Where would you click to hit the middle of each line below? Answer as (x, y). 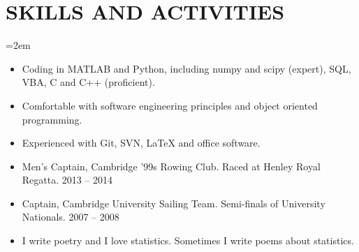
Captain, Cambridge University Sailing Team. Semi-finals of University (174, 203)
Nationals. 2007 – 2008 (71, 217)
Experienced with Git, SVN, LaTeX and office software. (141, 143)
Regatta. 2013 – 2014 (67, 180)
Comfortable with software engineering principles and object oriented (170, 105)
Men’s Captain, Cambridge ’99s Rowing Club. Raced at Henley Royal (171, 166)
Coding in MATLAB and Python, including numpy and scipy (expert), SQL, (186, 68)
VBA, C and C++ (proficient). (88, 82)
